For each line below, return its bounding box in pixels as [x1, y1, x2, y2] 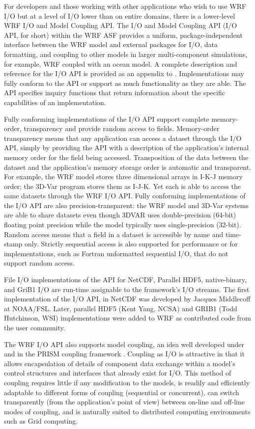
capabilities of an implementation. [4, 97, 106, 107]
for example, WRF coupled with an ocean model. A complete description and [4, 58, 237, 69]
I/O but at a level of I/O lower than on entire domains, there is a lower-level [4, 10, 235, 21]
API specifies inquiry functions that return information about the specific [4, 87, 225, 98]
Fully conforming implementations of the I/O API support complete [4, 113, 209, 124]
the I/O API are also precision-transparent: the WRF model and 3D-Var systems [4, 200, 249, 210]
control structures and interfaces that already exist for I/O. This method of [4, 368, 231, 378]
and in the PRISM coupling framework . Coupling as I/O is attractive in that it [4, 349, 245, 359]
